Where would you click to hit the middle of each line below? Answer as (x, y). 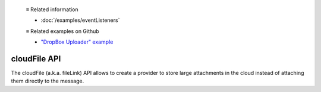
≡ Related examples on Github (62, 31)
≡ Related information (52, 9)
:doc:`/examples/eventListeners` (80, 20)
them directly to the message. (48, 81)
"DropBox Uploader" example (77, 42)
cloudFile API (36, 59)
